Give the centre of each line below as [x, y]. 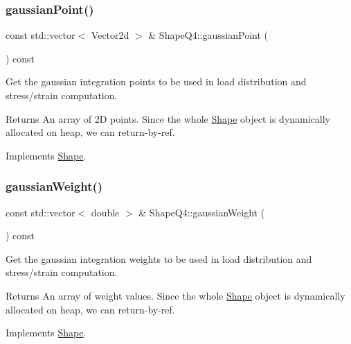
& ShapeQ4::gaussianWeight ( [202, 212]
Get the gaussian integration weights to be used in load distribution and [159, 258]
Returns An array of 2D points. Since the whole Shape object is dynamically [168, 118]
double [105, 212]
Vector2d [110, 35]
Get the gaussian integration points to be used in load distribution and [156, 81]
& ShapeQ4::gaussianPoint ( [208, 35]
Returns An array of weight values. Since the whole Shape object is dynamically [175, 295]
